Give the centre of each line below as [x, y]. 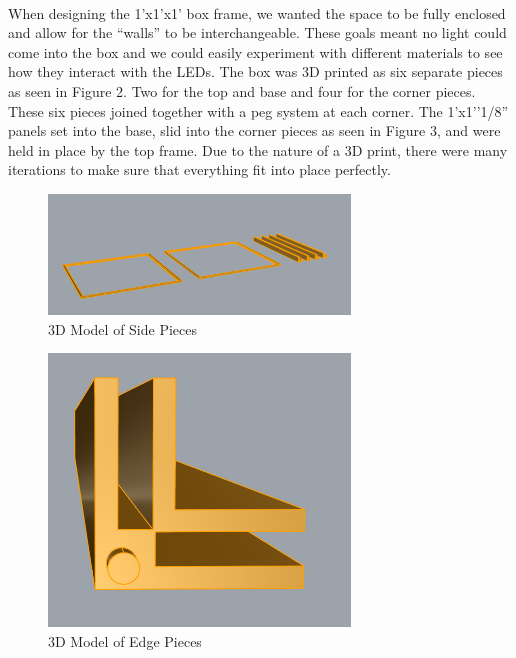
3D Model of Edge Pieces [125, 640]
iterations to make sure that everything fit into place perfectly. [199, 169]
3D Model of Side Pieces [123, 328]
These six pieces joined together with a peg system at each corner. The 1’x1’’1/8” [258, 110]
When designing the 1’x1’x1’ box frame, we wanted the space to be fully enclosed [257, 12]
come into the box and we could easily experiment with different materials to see [255, 51]
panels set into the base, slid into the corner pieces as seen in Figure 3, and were [254, 130]
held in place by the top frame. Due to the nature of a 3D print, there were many [258, 149]
